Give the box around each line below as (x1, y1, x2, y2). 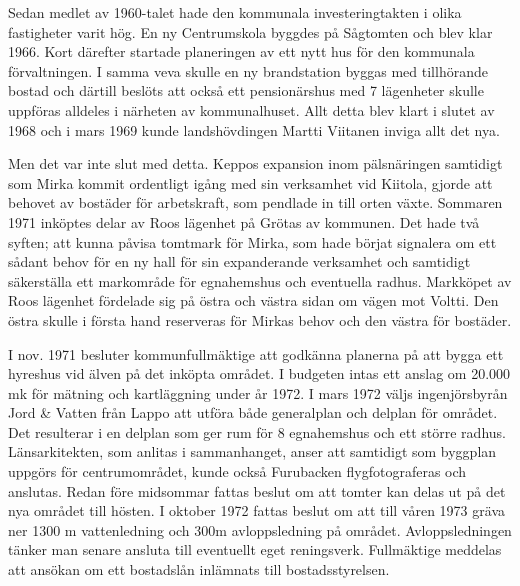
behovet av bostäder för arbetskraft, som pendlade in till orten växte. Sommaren (8, 192, 503, 213)
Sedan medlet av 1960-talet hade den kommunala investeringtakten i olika (8, 2, 462, 22)
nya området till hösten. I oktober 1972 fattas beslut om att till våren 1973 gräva (8, 500, 505, 521)
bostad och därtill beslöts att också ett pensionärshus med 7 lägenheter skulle (8, 80, 484, 101)
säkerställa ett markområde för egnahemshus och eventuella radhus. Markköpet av (8, 270, 512, 291)
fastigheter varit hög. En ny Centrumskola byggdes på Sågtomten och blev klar (8, 21, 493, 42)
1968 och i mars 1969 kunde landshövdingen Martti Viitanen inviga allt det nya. (8, 119, 500, 140)
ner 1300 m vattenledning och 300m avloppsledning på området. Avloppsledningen (8, 519, 512, 540)
